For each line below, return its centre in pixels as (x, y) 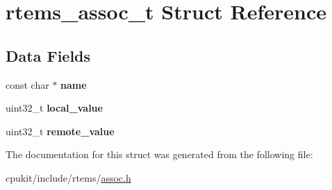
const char (27, 84)
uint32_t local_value (54, 108)
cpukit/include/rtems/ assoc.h (68, 177)
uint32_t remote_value (60, 131)
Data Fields (48, 55)
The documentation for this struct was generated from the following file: (159, 154)
